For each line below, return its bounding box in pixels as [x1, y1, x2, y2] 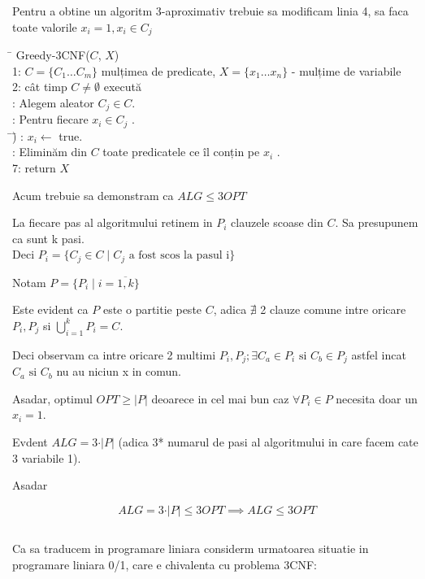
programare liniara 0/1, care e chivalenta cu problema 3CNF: [12, 555, 317, 572]
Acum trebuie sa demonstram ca [12, 186, 174, 203]
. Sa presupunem [335, 214, 418, 231]
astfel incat [351, 346, 406, 363]
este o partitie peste [102, 301, 202, 318]
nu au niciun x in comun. [56, 363, 182, 380]
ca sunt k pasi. [12, 229, 85, 246]
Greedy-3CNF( [15, 46, 90, 63]
